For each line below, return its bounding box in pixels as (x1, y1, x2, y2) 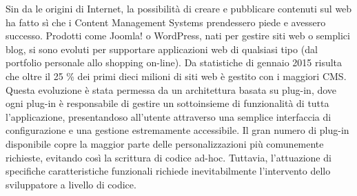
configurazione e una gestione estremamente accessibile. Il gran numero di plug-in (6, 123, 349, 137)
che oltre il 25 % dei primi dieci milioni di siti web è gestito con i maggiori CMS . (6, 68, 347, 83)
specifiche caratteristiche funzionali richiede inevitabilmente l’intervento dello (6, 164, 331, 178)
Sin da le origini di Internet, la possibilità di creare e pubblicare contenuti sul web (6, 1, 352, 15)
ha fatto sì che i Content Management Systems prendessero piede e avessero (6, 14, 326, 29)
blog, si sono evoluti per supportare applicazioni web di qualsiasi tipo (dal (6, 41, 318, 56)
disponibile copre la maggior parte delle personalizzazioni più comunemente (6, 136, 324, 150)
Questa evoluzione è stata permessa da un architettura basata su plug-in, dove (6, 82, 337, 97)
